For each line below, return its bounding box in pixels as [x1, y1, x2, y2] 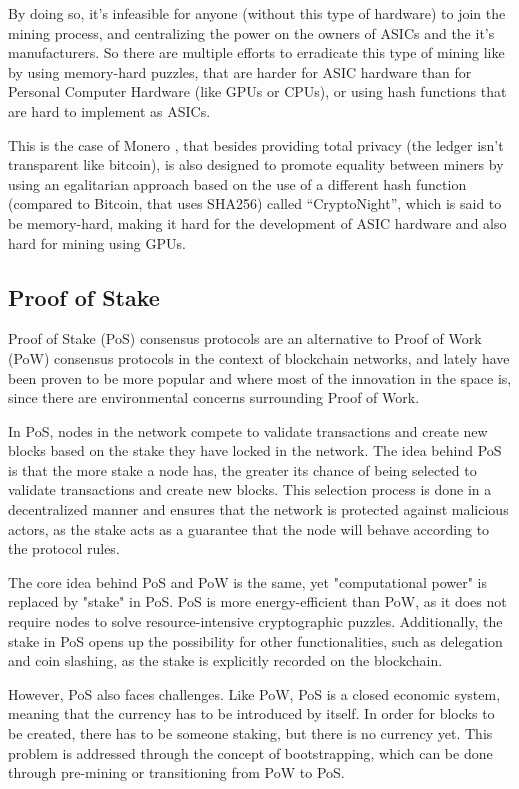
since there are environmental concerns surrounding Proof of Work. [8, 387, 420, 408]
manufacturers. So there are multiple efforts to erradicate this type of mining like [8, 42, 505, 63]
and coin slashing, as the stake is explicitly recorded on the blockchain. [8, 650, 443, 671]
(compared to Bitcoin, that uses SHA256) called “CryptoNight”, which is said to [8, 193, 502, 214]
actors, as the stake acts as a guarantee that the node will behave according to [8, 518, 490, 539]
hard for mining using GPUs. [8, 232, 186, 253]
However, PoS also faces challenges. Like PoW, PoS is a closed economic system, [8, 683, 501, 704]
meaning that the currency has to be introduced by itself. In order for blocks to [8, 703, 495, 724]
